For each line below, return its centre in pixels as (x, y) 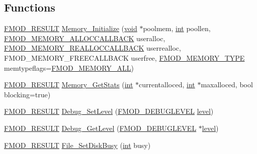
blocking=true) (27, 94)
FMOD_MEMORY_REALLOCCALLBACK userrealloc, (93, 48)
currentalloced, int (167, 85)
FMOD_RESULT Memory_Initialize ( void (71, 28)
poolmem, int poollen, (177, 28)
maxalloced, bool (227, 85)
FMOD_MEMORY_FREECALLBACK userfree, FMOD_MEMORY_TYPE (124, 57)
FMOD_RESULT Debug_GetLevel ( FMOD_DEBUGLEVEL (100, 128)
